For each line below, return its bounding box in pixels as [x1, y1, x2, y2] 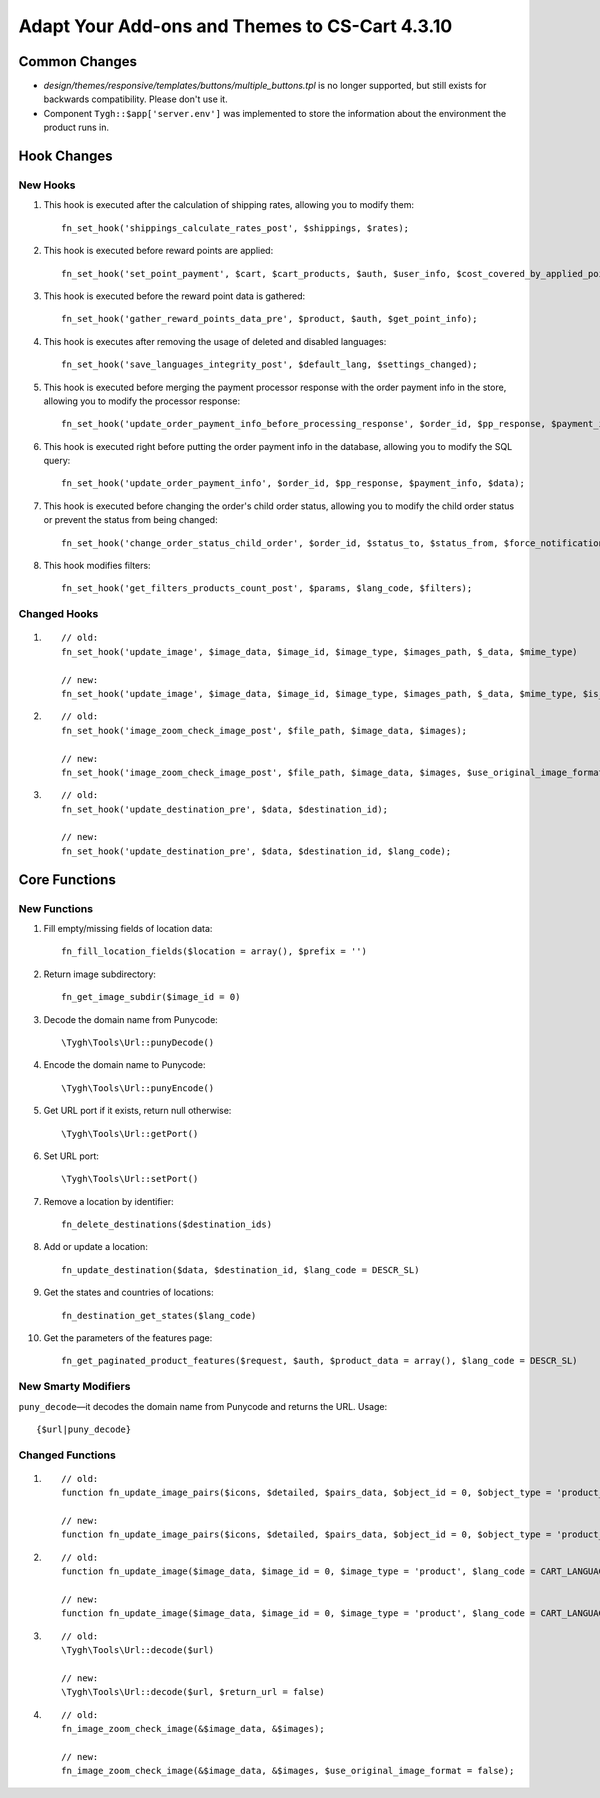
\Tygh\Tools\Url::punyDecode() [61, 1036, 215, 1048]
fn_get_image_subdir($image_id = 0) [61, 991, 241, 1003]
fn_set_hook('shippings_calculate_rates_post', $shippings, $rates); [61, 222, 410, 234]
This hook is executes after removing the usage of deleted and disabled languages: [43, 335, 387, 347]
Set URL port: [43, 1150, 100, 1162]
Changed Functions [18, 1448, 117, 1462]
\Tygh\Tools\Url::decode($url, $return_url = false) [61, 1686, 325, 1698]
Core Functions [18, 871, 117, 888]
